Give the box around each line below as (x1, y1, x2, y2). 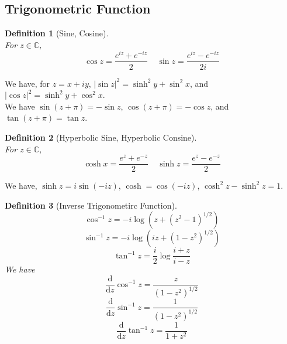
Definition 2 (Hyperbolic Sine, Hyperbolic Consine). (5, 131, 197, 143)
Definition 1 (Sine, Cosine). (5, 27, 109, 39)
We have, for (5, 77, 50, 89)
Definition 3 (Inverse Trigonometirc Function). (5, 199, 177, 211)
